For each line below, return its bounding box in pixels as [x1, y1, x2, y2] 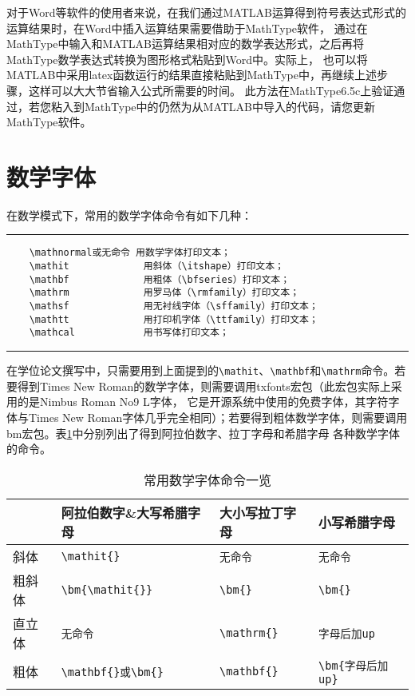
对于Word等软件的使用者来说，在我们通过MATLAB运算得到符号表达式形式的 [6, 4, 406, 20]
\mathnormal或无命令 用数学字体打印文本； [29, 247, 231, 259]
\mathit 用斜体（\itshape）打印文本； [29, 261, 284, 272]
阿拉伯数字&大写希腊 [61, 503, 188, 522]
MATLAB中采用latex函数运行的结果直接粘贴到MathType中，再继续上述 [6, 66, 377, 83]
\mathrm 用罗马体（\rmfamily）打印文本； [29, 287, 300, 299]
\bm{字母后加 [318, 658, 389, 672]
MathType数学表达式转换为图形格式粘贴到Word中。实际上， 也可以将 [6, 50, 368, 67]
